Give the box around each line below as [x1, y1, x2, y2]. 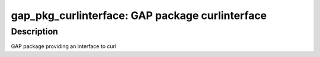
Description [11, 26, 59, 37]
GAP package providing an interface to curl [11, 43, 117, 50]
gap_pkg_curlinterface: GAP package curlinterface [11, 9, 267, 22]
